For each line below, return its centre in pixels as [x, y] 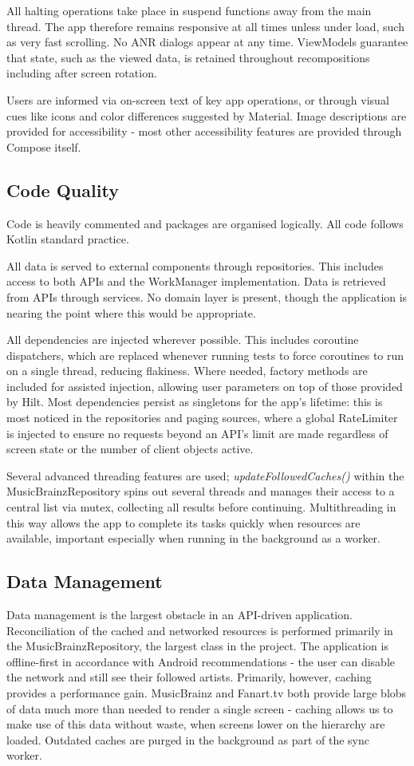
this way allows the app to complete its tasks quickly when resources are [183, 522]
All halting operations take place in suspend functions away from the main [189, 10]
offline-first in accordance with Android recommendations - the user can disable [201, 661]
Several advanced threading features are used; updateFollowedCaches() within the [205, 475]
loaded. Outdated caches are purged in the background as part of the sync [188, 739]
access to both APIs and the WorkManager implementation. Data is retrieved [196, 281]
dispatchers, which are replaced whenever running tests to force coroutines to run [205, 355]
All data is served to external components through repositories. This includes [195, 265]
